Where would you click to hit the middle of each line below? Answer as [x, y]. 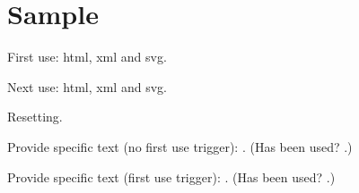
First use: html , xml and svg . [87, 57]
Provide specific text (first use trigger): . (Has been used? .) [171, 176]
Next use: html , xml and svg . [87, 86]
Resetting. [35, 117]
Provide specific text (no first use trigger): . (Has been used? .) [180, 146]
